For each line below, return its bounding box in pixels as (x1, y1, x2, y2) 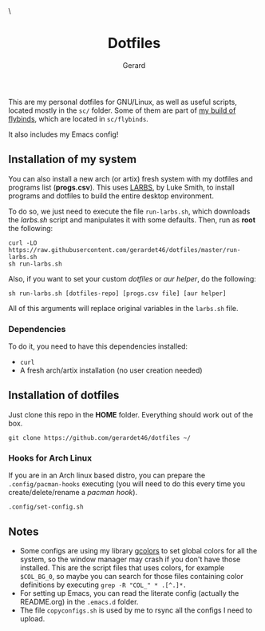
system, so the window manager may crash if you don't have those (19, 554, 241, 564)
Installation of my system (8, 153, 137, 166)
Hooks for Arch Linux (8, 452, 93, 463)
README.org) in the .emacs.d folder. (19, 597, 139, 606)
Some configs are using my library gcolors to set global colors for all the (19, 545, 258, 555)
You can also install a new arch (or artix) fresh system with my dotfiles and (8, 174, 253, 183)
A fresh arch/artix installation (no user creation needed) (19, 365, 203, 375)
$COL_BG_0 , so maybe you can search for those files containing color (19, 571, 243, 581)
